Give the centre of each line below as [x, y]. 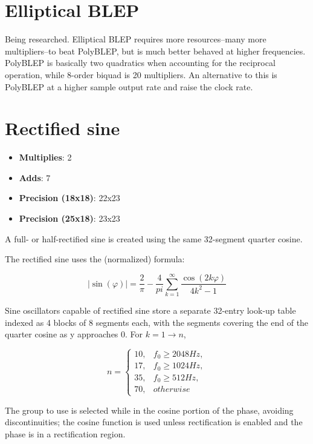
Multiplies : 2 [45, 157]
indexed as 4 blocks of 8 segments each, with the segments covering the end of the [157, 322]
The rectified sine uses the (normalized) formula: [95, 259]
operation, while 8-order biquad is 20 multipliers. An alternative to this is [141, 74]
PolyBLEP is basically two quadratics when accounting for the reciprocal [140, 63]
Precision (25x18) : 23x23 [69, 218]
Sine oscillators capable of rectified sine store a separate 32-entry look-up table [150, 310]
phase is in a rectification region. [65, 433]
